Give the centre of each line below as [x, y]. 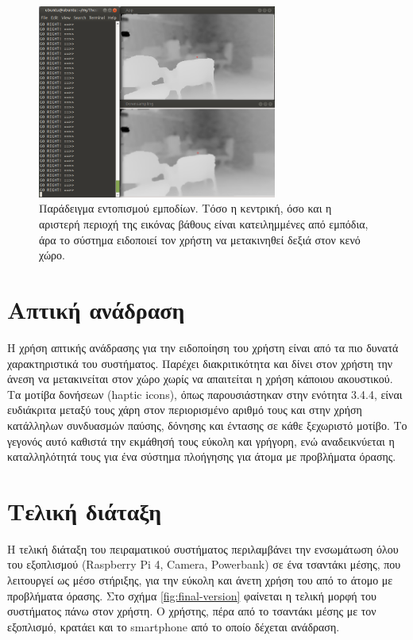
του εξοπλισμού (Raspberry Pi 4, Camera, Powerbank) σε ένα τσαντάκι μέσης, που [204, 564]
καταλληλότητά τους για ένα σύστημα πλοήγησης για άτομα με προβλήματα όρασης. [202, 456]
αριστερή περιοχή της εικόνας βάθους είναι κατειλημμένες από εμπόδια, [204, 224]
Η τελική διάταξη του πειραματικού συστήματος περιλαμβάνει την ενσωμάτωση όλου [203, 548]
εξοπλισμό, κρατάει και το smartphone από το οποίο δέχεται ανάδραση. [174, 626]
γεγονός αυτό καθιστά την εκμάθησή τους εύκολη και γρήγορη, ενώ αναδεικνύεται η [201, 441]
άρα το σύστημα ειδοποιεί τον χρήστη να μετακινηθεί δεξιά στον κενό [200, 239]
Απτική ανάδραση [96, 309]
